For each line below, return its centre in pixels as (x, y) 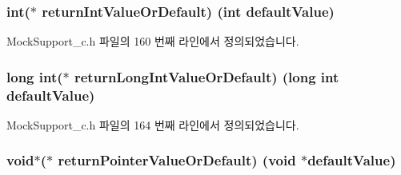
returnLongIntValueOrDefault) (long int (207, 76)
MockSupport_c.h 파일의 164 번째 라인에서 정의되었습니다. (153, 124)
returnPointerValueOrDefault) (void (177, 160)
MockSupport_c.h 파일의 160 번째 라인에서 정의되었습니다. (153, 41)
